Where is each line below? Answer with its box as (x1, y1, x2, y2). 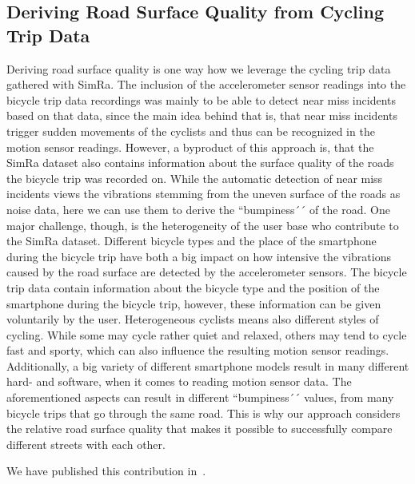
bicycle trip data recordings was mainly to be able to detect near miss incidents (6, 91, 397, 108)
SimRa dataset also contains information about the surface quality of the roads (6, 154, 394, 171)
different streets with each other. (6, 435, 166, 452)
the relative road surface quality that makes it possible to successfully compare (6, 420, 393, 437)
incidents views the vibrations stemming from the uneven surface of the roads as (6, 185, 401, 202)
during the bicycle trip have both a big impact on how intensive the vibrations (6, 248, 391, 264)
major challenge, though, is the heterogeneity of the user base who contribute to (6, 216, 399, 233)
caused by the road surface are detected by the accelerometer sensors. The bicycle (6, 264, 407, 280)
